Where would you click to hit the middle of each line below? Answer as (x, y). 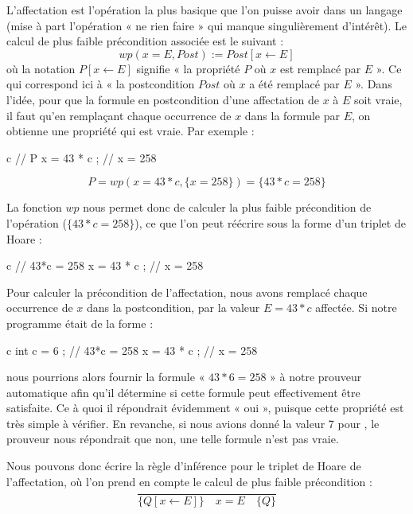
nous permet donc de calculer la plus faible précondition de (227, 207)
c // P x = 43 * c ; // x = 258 (82, 157)
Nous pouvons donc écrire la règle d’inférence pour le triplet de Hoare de (184, 466)
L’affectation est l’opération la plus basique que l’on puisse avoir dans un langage (205, 10)
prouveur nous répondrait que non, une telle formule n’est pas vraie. (173, 439)
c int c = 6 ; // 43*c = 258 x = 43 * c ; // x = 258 (132, 350)
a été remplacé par (294, 84)
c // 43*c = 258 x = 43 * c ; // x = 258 (105, 265)
